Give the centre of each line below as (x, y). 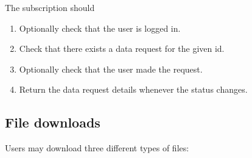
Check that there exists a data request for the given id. (122, 48)
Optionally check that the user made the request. (111, 69)
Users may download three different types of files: (97, 148)
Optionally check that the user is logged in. (100, 28)
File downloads (53, 122)
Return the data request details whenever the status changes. (133, 89)
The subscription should (50, 7)
